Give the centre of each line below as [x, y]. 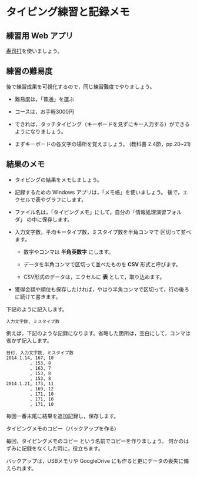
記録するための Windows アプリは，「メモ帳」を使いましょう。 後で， [99, 192]
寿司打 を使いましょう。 [34, 51]
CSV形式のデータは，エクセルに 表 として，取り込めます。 [94, 277]
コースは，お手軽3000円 [44, 111]
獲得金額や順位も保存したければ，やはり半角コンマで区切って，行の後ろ [102, 289]
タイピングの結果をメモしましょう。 [58, 180]
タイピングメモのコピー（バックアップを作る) [61, 428]
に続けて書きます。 [38, 297]
